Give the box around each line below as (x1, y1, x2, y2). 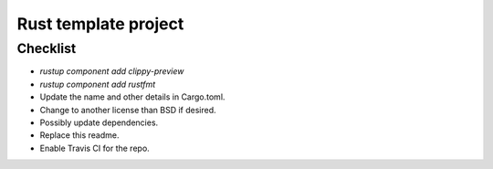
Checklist (16, 40, 77, 57)
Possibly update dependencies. (39, 117, 159, 128)
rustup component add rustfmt (39, 79, 156, 90)
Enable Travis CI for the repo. (39, 143, 150, 153)
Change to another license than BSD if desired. (39, 104, 216, 115)
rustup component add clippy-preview (39, 66, 184, 77)
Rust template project (16, 14, 184, 34)
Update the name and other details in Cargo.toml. (39, 91, 226, 102)
